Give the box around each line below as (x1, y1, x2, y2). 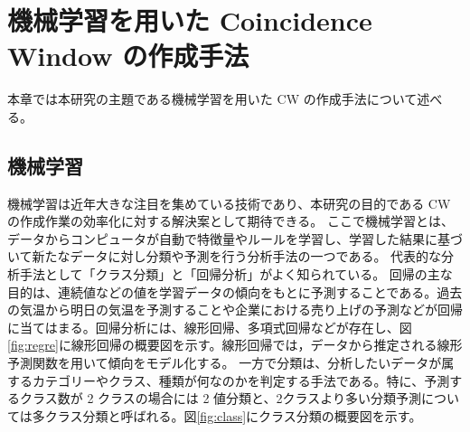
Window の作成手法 (7, 37, 249, 74)
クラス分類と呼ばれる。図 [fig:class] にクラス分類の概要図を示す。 (44, 406, 422, 425)
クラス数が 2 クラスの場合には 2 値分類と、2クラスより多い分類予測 (19, 389, 421, 408)
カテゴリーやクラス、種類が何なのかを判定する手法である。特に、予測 (32, 371, 450, 390)
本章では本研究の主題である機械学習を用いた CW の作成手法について (7, 89, 418, 108)
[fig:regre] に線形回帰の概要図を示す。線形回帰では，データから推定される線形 (7, 335, 463, 354)
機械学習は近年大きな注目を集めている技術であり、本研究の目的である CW (7, 193, 451, 212)
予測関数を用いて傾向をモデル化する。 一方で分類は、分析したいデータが (7, 353, 442, 372)
